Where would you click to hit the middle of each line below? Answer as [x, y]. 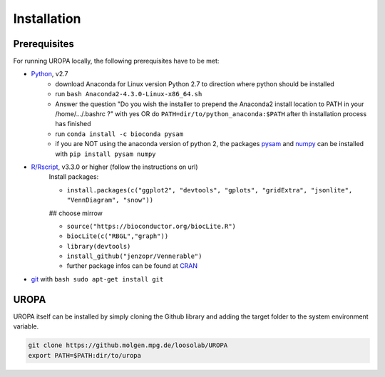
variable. [26, 326]
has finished [73, 124]
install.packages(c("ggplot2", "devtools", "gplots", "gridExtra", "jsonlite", [210, 190]
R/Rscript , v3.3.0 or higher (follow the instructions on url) [115, 167]
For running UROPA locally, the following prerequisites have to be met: [116, 61]
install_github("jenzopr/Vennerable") [134, 256]
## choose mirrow [76, 213]
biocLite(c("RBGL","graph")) [118, 236]
